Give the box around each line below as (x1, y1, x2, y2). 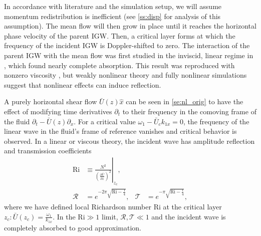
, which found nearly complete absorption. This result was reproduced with (4, 60, 235, 70)
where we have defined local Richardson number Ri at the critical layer (4, 201, 222, 212)
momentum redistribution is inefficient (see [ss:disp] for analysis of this (4, 11, 221, 21)
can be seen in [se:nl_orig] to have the (126, 96, 243, 107)
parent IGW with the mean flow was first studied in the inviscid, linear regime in (4, 50, 253, 60)
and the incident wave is (151, 211, 226, 221)
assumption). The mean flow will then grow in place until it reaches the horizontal (4, 21, 256, 31)
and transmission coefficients (4, 145, 92, 156)
